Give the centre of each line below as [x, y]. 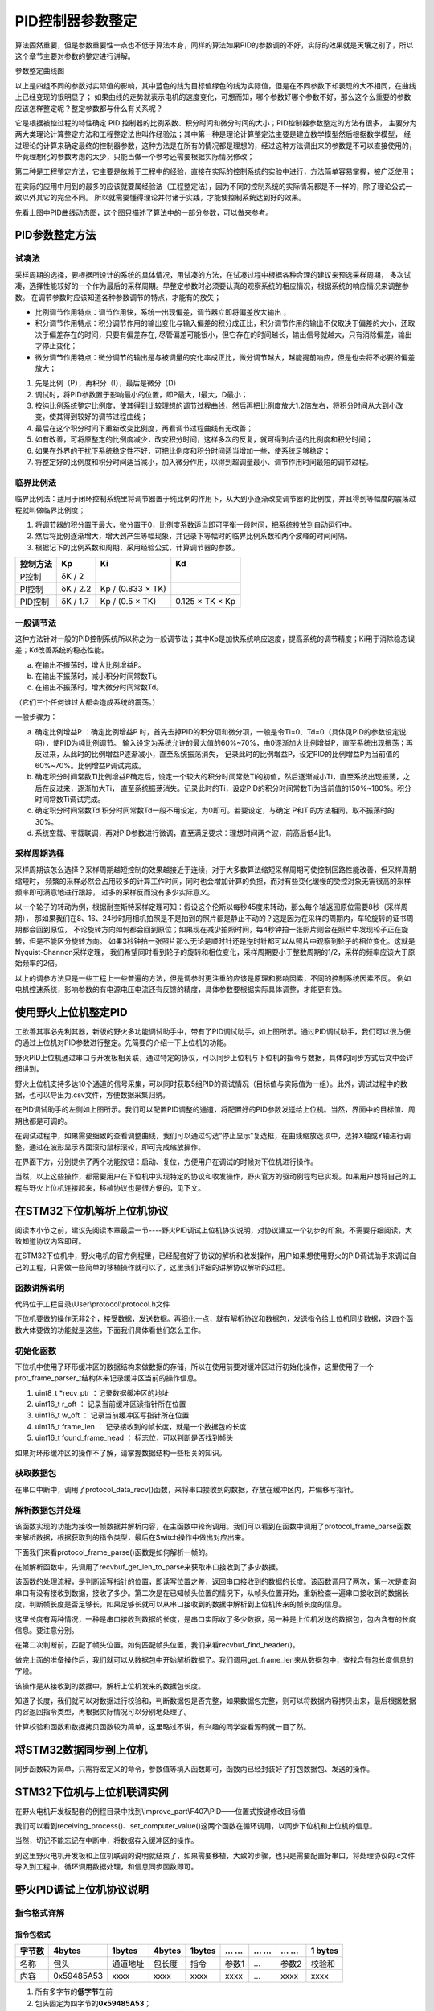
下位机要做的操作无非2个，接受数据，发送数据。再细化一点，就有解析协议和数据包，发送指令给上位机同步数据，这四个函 [214, 1318]
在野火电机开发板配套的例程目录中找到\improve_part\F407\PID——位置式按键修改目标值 [160, 1811]
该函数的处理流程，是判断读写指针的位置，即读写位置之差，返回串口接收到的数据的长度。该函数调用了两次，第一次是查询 [215, 1581]
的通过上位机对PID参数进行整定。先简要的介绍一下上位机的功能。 [123, 1043]
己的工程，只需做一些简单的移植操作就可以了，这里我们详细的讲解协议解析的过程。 [152, 1267]
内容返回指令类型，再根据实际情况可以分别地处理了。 [103, 1712]
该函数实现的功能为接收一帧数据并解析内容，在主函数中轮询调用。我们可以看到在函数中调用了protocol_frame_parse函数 [213, 1526]
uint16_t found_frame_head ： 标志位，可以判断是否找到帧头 [134, 1438]
